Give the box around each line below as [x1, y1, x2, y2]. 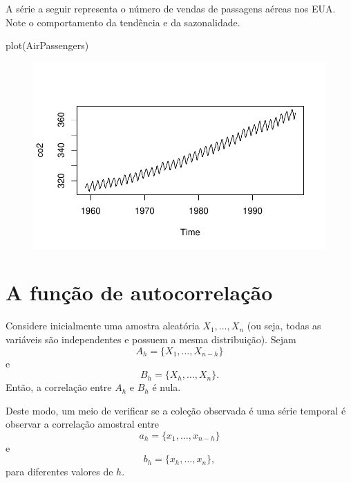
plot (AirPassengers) [6, 38, 89, 53]
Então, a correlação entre [6, 380, 112, 394]
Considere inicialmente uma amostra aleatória [6, 318, 200, 333]
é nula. [152, 380, 181, 394]
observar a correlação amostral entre [6, 417, 160, 431]
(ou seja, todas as [247, 318, 321, 333]
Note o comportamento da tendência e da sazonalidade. [6, 15, 240, 29]
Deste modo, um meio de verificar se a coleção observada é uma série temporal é [6, 403, 346, 417]
